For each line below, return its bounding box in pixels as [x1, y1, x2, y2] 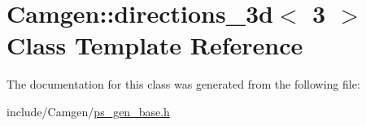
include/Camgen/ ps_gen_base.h [7, 102, 170, 119]
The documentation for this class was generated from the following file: [7, 76, 360, 93]
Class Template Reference [7, 28, 303, 62]
